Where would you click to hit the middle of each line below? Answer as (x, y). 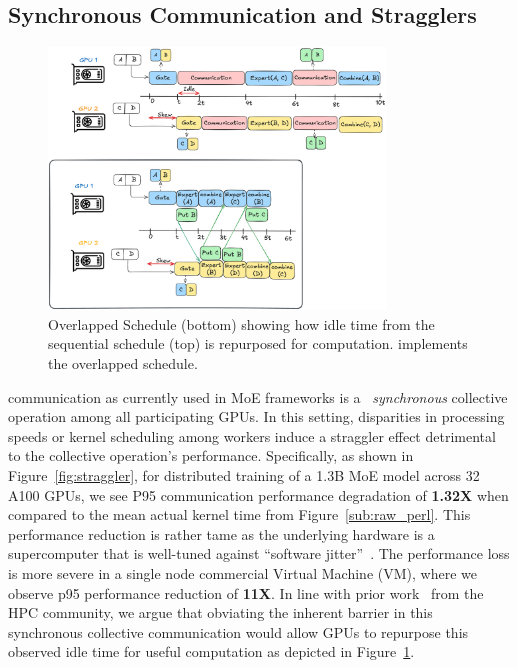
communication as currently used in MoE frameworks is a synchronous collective (258, 396)
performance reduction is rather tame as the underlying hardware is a (221, 533)
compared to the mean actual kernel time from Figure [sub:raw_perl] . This (239, 514)
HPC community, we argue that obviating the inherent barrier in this (220, 612)
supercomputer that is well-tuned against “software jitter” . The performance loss (259, 553)
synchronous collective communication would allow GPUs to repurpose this (238, 631)
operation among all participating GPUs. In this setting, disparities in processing (256, 416)
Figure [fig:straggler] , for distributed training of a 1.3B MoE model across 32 (244, 474)
